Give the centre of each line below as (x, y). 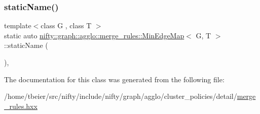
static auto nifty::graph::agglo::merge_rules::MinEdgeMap (94, 35)
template (18, 25)
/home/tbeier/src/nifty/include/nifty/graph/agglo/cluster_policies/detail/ (121, 96)
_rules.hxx (21, 106)
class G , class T (66, 25)
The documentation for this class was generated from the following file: (114, 79)
